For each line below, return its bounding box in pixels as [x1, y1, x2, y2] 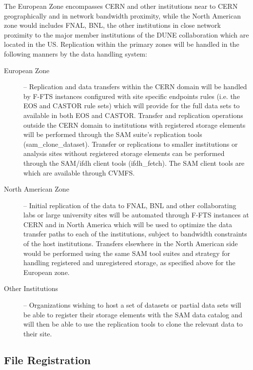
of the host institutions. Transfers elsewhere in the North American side [23, 238, 238, 249]
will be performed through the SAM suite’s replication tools [23, 129, 202, 139]
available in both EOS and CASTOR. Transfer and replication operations [23, 110, 243, 120]
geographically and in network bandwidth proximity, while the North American [4, 10, 241, 20]
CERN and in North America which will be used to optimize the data [23, 219, 232, 229]
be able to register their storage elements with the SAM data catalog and [23, 309, 243, 319]
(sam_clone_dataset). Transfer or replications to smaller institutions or [23, 138, 238, 149]
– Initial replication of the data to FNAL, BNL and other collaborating [23, 200, 236, 210]
